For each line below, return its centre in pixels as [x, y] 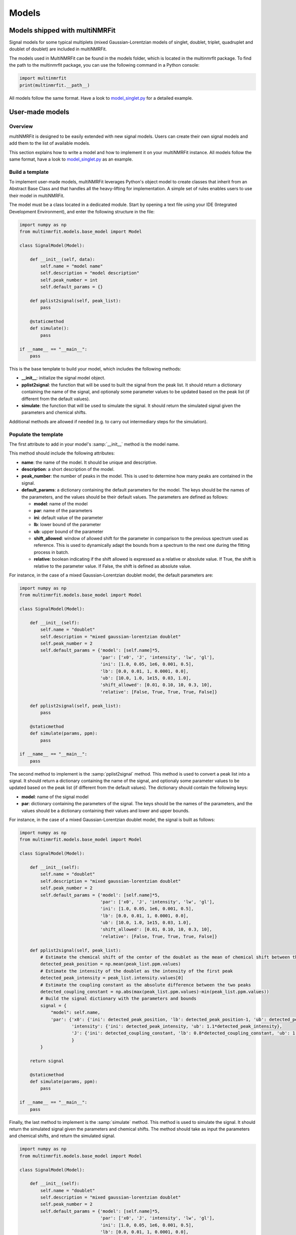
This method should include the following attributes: [62, 453]
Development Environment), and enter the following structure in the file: [82, 211]
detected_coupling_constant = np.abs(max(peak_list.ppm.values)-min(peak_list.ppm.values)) [155, 991]
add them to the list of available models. [50, 143]
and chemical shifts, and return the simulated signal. [62, 1136]
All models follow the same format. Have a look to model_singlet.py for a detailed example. [101, 98]
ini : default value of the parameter [69, 517]
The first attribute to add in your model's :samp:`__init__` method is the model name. [94, 444]
